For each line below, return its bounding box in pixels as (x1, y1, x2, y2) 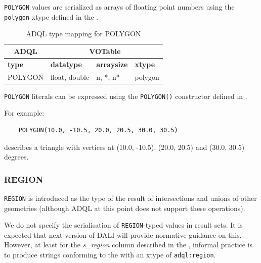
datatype (50, 59, 82, 69)
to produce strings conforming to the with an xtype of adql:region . (4, 249, 216, 260)
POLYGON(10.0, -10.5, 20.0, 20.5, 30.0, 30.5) (18, 126, 178, 134)
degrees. (4, 151, 29, 162)
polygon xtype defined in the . (4, 11, 99, 22)
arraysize (96, 59, 128, 69)
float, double (50, 71, 90, 82)
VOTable (89, 45, 121, 56)
